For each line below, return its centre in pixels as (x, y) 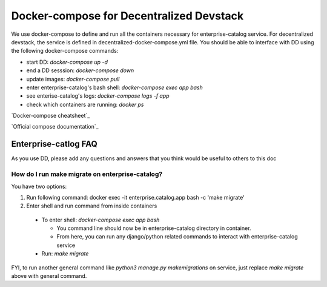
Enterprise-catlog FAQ (54, 144)
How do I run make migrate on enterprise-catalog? (87, 174)
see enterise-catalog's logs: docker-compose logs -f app (98, 96)
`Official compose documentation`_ (55, 127)
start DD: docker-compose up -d (67, 62)
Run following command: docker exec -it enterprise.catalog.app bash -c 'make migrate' (135, 197)
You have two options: (39, 186)
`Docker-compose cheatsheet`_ (51, 116)
